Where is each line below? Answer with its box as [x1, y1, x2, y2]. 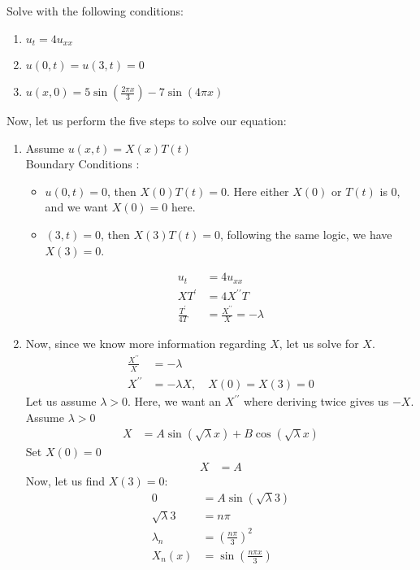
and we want [45, 198, 108, 215]
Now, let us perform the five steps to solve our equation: [6, 112, 287, 129]
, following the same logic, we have [219, 226, 392, 243]
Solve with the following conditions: [6, 2, 184, 19]
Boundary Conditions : [25, 155, 140, 172]
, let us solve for [279, 335, 359, 352]
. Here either [226, 182, 289, 199]
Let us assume [25, 393, 97, 410]
